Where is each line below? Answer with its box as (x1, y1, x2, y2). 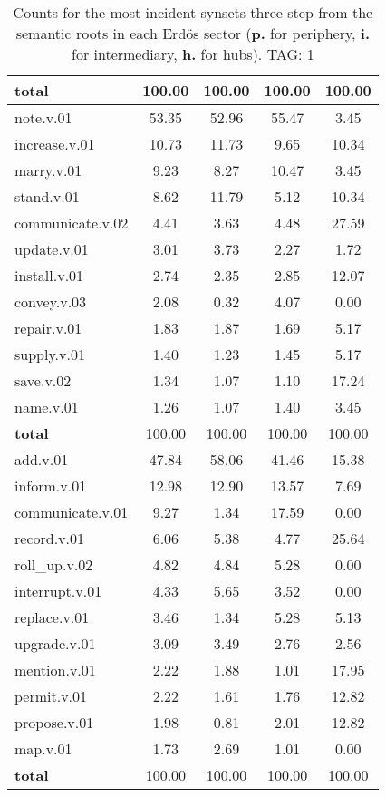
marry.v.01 (14, 160, 82, 180)
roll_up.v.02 (14, 554, 93, 575)
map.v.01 (14, 738, 72, 759)
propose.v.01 (14, 712, 94, 733)
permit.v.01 (14, 685, 88, 706)
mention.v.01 (14, 659, 96, 680)
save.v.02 (14, 370, 72, 391)
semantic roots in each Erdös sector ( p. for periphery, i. (15, 23, 371, 44)
